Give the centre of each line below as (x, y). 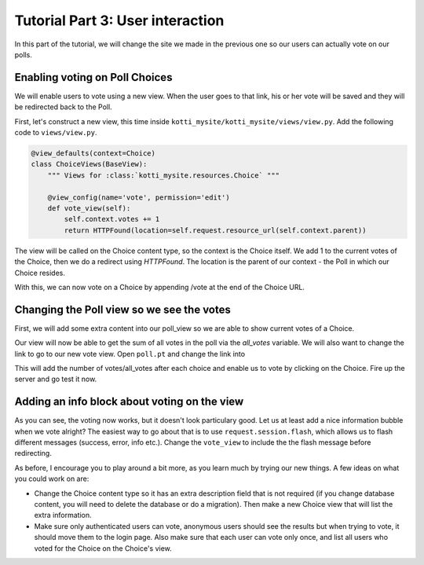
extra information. (63, 515)
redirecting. (33, 453)
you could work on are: (52, 479)
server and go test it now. (56, 379)
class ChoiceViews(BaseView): (89, 164)
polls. (24, 54)
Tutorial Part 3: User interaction (119, 20)
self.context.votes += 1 (112, 219)
